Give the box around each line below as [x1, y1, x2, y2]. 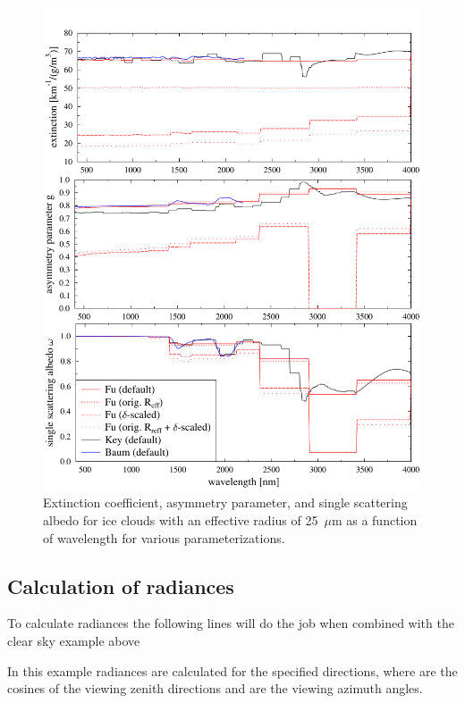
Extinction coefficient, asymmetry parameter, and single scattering [43, 493, 408, 512]
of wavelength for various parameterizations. [43, 528, 285, 547]
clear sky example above [7, 632, 140, 649]
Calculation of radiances [7, 572, 234, 599]
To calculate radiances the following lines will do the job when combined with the [7, 614, 454, 632]
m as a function [331, 511, 418, 530]
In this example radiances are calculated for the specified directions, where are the [7, 661, 458, 680]
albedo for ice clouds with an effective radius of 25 [43, 511, 318, 530]
